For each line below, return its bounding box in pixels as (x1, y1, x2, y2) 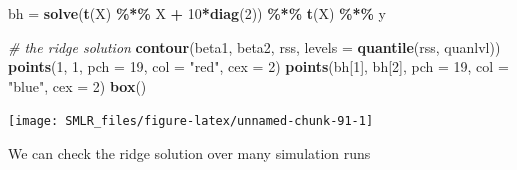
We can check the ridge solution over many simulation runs (8, 143, 371, 164)
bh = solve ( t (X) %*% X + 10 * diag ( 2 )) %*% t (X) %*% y (8, 3, 386, 23)
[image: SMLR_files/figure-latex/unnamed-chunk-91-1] (8, 114, 374, 129)
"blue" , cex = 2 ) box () (8, 75, 147, 96)
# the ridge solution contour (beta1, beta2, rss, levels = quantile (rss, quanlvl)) (8, 36, 501, 57)
